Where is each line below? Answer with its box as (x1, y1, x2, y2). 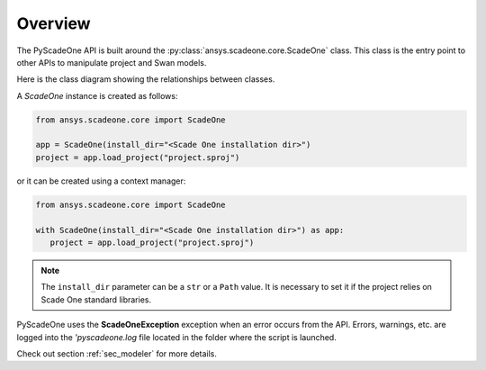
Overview (16, 14, 91, 33)
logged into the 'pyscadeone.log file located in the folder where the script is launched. (16, 331, 337, 342)
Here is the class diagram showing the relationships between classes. (16, 74, 275, 85)
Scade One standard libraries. (40, 293, 152, 305)
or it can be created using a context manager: (16, 176, 186, 186)
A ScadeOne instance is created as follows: (16, 90, 178, 101)
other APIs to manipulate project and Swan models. (16, 57, 207, 68)
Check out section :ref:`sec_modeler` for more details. (16, 347, 218, 359)
